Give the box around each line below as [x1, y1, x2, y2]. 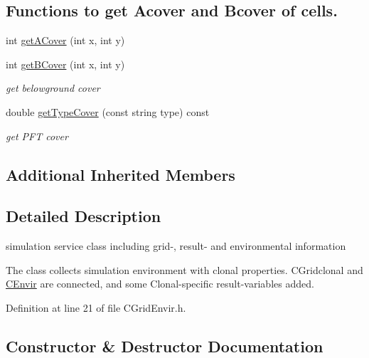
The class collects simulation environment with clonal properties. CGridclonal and [6, 262, 363, 277]
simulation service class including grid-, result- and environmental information [6, 238, 346, 253]
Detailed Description [6, 205, 161, 227]
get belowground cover [6, 80, 100, 95]
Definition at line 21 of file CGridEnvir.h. [6, 300, 186, 315]
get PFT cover [6, 128, 68, 143]
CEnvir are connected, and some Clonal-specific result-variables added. [6, 276, 314, 291]
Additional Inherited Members [6, 163, 235, 185]
